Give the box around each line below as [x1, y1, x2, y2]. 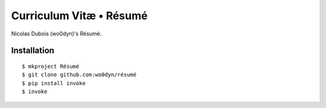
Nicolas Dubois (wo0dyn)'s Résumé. [11, 30, 102, 37]
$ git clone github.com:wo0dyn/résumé [22, 71, 137, 78]
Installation [11, 46, 54, 56]
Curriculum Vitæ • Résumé [11, 9, 148, 22]
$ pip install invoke [22, 80, 86, 86]
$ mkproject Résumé [22, 63, 80, 70]
